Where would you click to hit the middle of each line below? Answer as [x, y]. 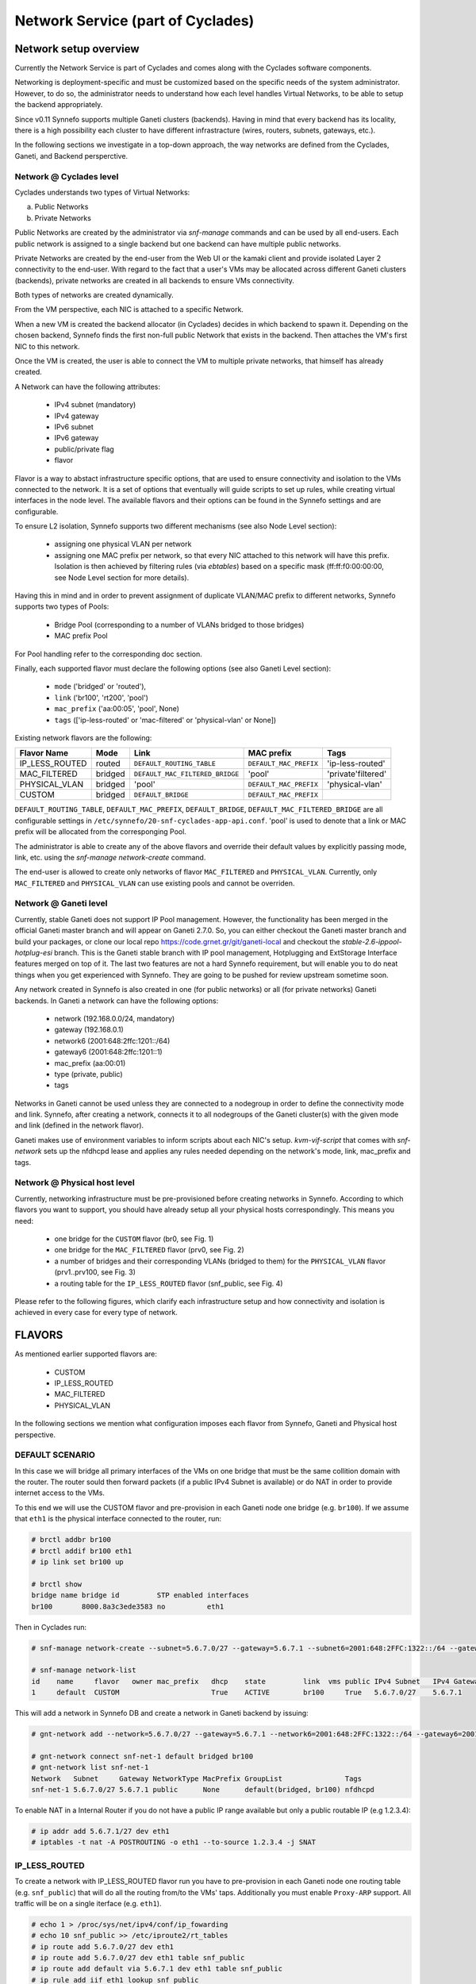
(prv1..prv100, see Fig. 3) [95, 1272]
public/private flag [84, 449]
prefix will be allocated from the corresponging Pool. [100, 832]
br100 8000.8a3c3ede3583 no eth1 [128, 1606]
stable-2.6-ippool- [372, 941]
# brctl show [57, 1584]
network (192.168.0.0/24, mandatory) [115, 1018]
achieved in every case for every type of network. [96, 1313]
